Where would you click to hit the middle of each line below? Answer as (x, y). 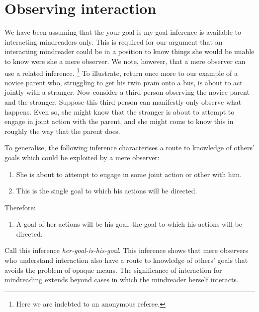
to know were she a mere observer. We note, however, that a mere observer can (125, 61)
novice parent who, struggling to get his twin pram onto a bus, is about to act (124, 82)
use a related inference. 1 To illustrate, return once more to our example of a (121, 72)
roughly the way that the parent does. (62, 131)
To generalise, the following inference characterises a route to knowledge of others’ (129, 148)
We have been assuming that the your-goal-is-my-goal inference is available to (123, 32)
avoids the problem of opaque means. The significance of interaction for (113, 270)
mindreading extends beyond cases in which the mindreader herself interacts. (122, 280)
